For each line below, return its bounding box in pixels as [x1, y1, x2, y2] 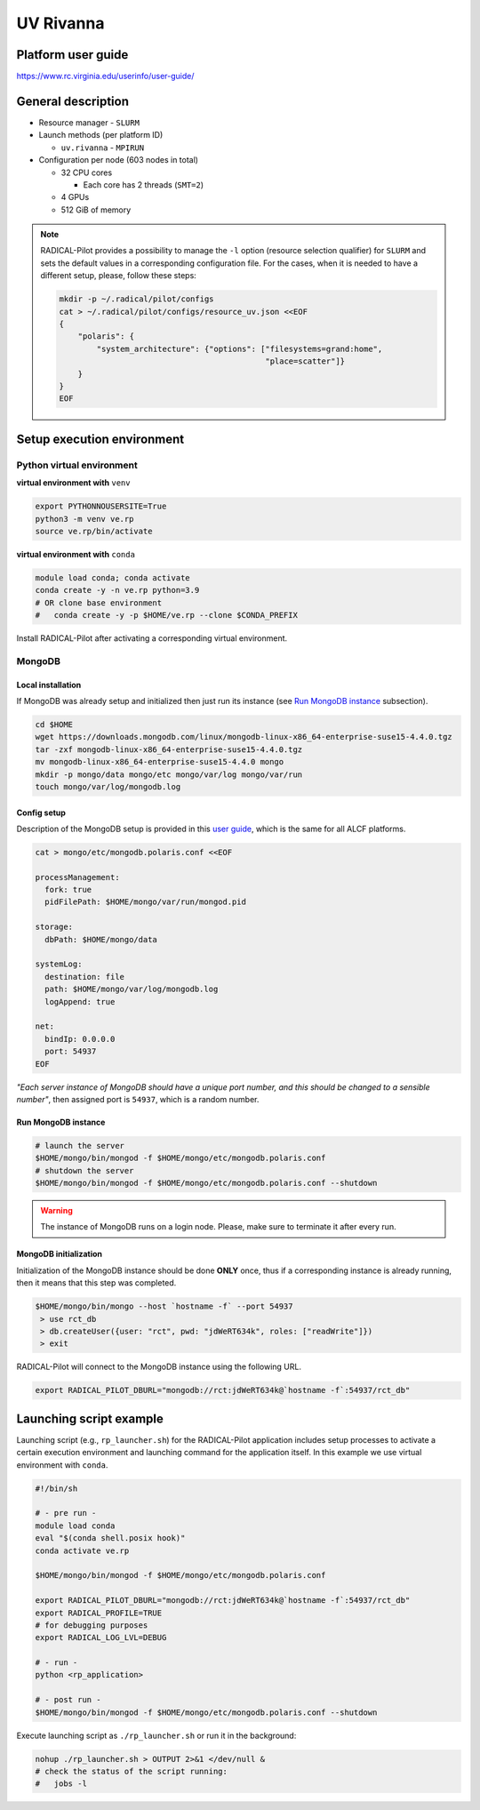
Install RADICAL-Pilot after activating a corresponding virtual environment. [16, 633, 288, 644]
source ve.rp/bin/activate [35, 525, 153, 536]
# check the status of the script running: [35, 1766, 228, 1776]
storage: [35, 922, 74, 933]
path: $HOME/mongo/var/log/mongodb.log [44, 984, 219, 995]
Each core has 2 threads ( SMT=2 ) [83, 179, 204, 190]
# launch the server [35, 1141, 124, 1150]
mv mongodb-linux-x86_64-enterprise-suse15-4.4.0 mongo [35, 757, 284, 767]
